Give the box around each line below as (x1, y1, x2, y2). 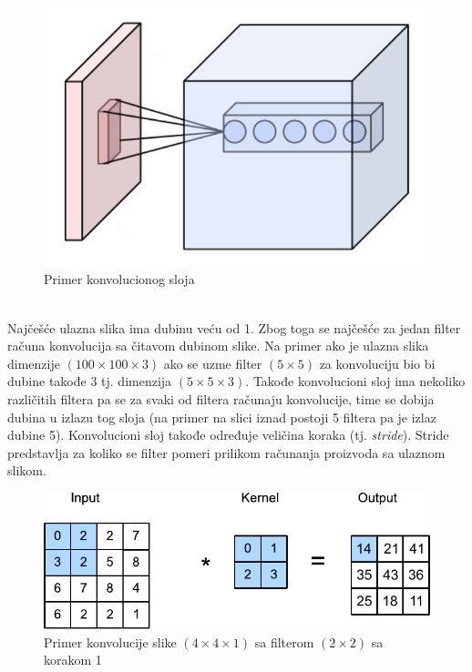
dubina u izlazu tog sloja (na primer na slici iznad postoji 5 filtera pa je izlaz (7, 407, 436, 426)
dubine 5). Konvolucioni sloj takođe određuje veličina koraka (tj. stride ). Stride (7, 425, 449, 444)
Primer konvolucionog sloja (44, 270, 195, 289)
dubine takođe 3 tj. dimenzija (7, 372, 172, 391)
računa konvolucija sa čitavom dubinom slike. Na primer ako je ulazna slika (7, 336, 429, 355)
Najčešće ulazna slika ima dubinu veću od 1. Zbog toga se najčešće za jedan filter (7, 318, 461, 337)
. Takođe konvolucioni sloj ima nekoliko (245, 372, 466, 391)
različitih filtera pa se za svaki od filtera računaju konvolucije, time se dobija (7, 390, 435, 409)
